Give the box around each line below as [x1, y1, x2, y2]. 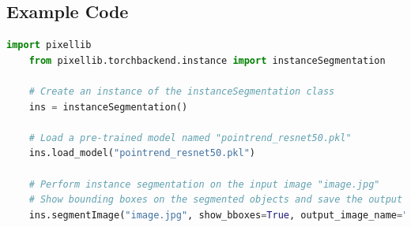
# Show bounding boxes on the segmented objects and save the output [28, 194, 403, 206]
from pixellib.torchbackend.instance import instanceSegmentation [28, 54, 386, 66]
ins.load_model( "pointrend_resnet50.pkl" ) [28, 147, 256, 159]
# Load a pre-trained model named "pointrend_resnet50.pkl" [28, 132, 352, 143]
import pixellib [6, 39, 92, 51]
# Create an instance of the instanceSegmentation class [28, 85, 335, 97]
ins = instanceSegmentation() [28, 101, 188, 113]
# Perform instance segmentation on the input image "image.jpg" [28, 178, 380, 190]
